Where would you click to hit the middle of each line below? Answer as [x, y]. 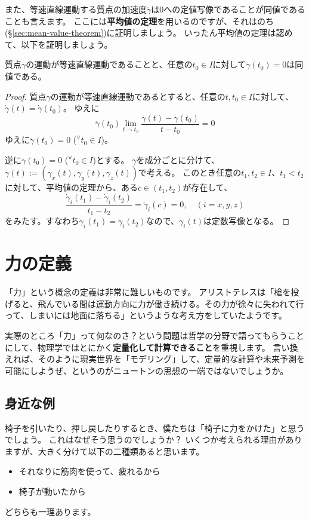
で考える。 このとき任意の [190, 172]
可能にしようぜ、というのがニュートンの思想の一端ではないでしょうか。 [147, 370]
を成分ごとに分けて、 [178, 159]
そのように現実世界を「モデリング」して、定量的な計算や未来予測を [171, 359]
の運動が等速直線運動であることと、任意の [109, 64]
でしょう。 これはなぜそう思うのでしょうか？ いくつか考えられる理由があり [154, 439]
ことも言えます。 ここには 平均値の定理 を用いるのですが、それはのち [139, 21]
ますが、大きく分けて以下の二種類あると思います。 [105, 451]
